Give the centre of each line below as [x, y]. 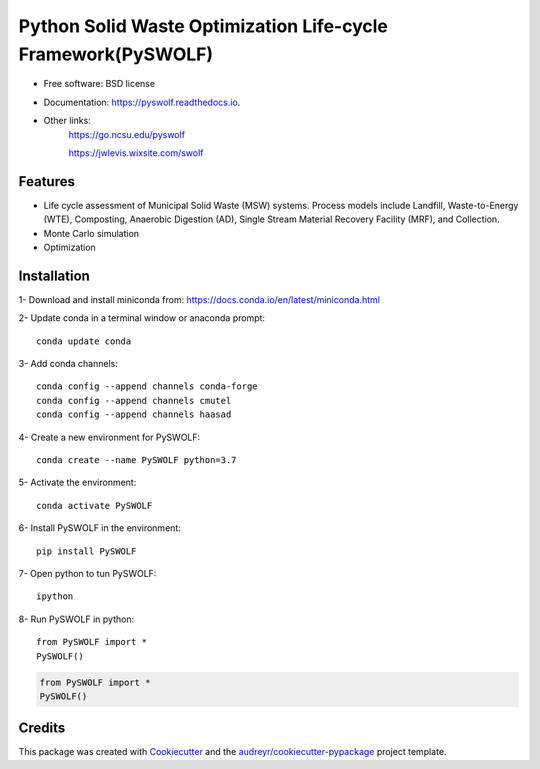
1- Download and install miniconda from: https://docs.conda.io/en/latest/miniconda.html [199, 299]
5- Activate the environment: [77, 482]
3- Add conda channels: [68, 364]
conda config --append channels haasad [134, 414]
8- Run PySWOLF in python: [76, 619]
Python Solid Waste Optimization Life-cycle [203, 26]
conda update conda [84, 341]
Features [46, 181]
